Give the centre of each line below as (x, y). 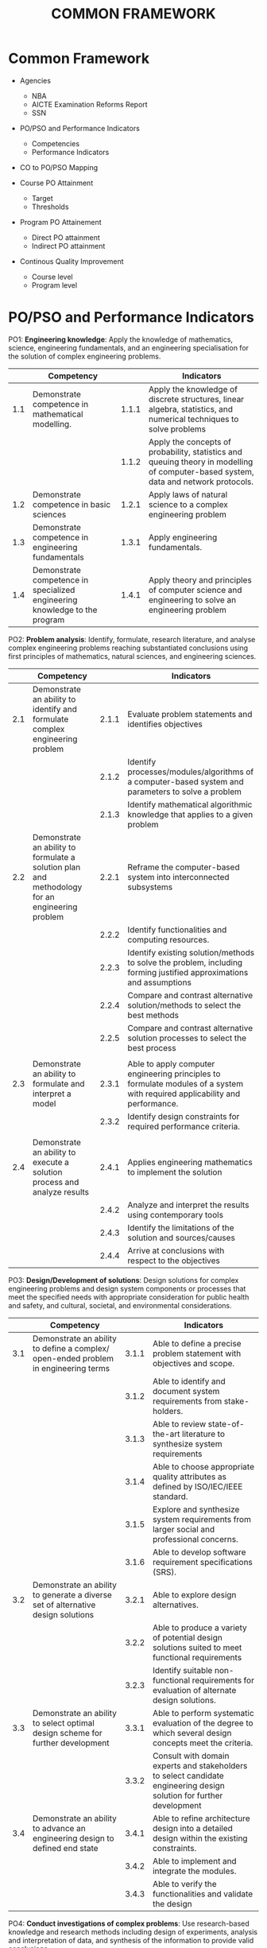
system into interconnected (178, 877)
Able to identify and (189, 1381)
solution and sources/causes (182, 1237)
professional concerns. (195, 1539)
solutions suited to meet (197, 1648)
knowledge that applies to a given (190, 814)
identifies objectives (165, 724)
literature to (203, 1434)
